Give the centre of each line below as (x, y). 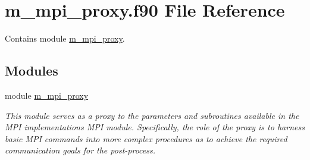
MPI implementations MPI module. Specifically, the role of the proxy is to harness (155, 127)
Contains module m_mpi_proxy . (65, 38)
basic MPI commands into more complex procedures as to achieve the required (146, 138)
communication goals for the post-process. (80, 150)
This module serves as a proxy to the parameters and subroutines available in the (152, 115)
